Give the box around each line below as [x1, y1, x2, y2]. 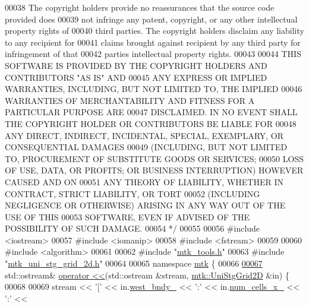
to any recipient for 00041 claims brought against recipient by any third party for [5, 36, 301, 48]
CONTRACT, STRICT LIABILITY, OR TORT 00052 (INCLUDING [5, 187, 260, 200]
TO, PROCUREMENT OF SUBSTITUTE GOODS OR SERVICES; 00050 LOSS [5, 152, 304, 164]
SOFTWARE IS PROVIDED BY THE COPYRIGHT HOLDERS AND [5, 59, 267, 71]
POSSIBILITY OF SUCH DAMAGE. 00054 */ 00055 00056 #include [5, 222, 260, 235]
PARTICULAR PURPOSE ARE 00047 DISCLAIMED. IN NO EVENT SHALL [5, 106, 298, 118]
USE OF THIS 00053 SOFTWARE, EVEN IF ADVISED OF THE [5, 210, 250, 223]
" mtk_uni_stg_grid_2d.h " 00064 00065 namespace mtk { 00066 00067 [5, 257, 263, 270]
